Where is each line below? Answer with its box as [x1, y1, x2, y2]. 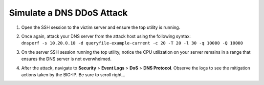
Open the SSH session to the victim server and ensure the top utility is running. [21, 24, 180, 30]
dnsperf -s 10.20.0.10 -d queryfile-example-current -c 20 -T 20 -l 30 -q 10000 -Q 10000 [21, 41, 243, 46]
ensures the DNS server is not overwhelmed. [21, 56, 112, 62]
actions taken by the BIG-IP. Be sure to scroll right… [21, 71, 126, 78]
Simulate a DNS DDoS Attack [9, 7, 128, 18]
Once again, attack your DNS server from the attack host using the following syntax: [21, 33, 191, 39]
